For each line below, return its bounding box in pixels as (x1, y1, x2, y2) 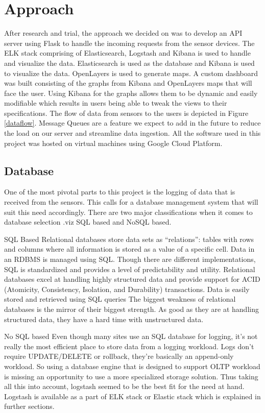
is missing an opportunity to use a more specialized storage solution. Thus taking (4, 371, 258, 381)
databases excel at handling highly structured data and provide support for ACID (4, 274, 260, 284)
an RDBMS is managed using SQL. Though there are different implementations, (4, 254, 256, 264)
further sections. (4, 401, 55, 411)
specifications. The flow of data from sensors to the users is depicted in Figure (4, 107, 249, 118)
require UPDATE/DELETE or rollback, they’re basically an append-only (4, 351, 234, 361)
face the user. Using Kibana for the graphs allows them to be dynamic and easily (4, 87, 258, 98)
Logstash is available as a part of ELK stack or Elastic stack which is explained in (4, 391, 261, 401)
